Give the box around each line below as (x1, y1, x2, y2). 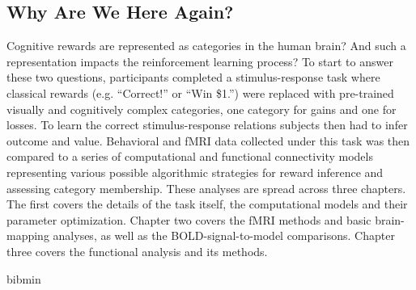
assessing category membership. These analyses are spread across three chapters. (6, 179, 406, 196)
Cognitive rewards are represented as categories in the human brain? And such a (6, 37, 406, 54)
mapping (6, 227, 49, 244)
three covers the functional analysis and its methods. (6, 242, 268, 259)
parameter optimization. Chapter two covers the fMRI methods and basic (6, 211, 371, 228)
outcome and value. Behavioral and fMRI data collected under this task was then (6, 132, 410, 149)
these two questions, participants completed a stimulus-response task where (6, 69, 380, 86)
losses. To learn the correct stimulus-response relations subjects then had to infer (6, 116, 408, 133)
